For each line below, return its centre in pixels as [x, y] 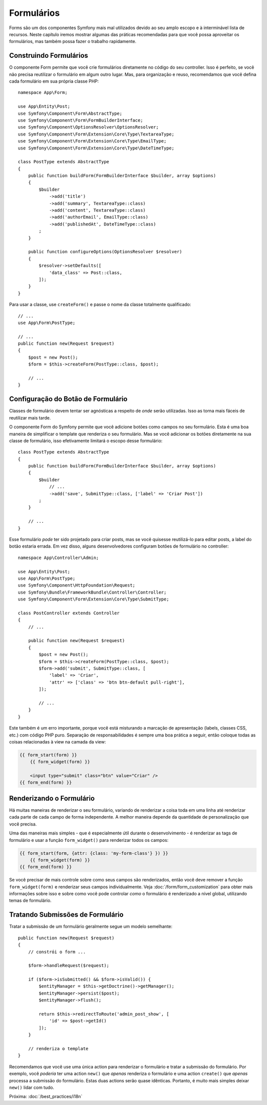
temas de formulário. [30, 901]
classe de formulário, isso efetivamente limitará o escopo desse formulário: [86, 441]
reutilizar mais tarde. [30, 417]
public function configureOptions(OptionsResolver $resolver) [105, 252]
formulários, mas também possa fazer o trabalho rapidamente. [73, 42]
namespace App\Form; [43, 92]
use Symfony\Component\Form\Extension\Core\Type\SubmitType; [93, 599]
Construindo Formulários [49, 56]
